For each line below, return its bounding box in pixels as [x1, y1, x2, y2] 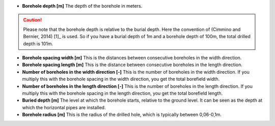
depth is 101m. [23, 41, 53, 47]
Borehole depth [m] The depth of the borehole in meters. [22, 3, 143, 9]
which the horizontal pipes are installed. [22, 104, 106, 110]
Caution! [23, 17, 42, 23]
